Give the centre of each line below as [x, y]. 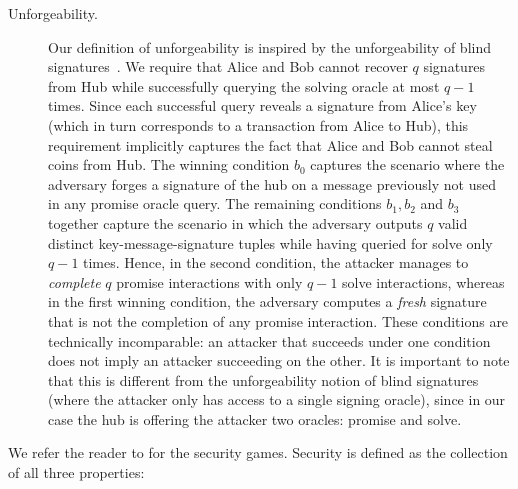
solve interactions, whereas [423, 281]
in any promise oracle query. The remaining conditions [215, 203]
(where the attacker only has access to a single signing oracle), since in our [277, 399]
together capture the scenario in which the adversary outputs [235, 222]
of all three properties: [76, 472]
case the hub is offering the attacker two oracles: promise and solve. [255, 418]
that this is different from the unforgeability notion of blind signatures [263, 379]
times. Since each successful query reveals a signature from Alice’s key [262, 105]
